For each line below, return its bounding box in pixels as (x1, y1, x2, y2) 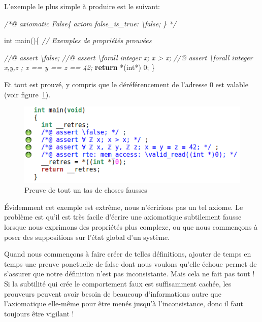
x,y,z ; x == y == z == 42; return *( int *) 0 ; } (4, 62, 155, 73)
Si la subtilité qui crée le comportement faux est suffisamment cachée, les (4, 278, 232, 289)
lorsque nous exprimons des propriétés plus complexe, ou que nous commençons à (4, 222, 258, 232)
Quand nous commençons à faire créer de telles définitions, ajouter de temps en (4, 248, 251, 259)
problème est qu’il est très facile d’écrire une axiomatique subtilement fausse (4, 211, 242, 222)
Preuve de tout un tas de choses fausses (24, 185, 147, 195)
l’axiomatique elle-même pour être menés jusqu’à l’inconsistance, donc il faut (4, 298, 243, 309)
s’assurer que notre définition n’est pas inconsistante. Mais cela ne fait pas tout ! (4, 268, 255, 279)
